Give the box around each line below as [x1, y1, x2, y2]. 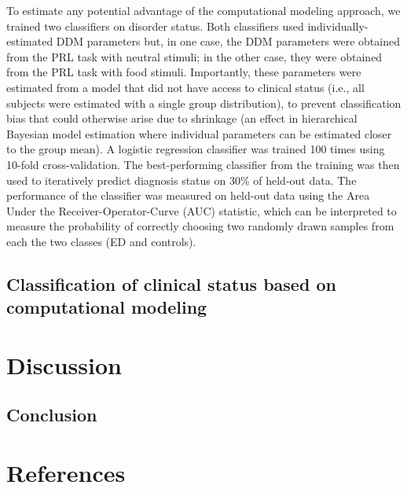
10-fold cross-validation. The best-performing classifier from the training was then [6, 156, 400, 172]
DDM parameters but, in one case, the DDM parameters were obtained [56, 33, 400, 50]
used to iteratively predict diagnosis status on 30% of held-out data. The [6, 171, 357, 188]
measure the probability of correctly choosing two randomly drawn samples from [6, 218, 394, 234]
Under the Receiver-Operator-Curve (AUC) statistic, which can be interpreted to [6, 202, 397, 219]
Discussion [6, 348, 122, 381]
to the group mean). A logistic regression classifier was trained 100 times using [6, 141, 385, 157]
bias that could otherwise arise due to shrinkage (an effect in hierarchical [6, 110, 357, 127]
